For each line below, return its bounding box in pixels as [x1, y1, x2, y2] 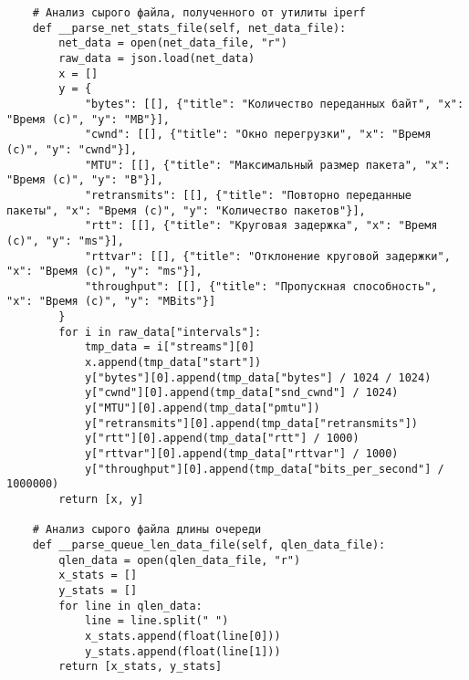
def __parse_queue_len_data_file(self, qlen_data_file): [32, 538, 386, 551]
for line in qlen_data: [58, 599, 203, 612]
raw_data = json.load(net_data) [58, 51, 255, 65]
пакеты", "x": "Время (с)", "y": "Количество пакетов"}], [6, 204, 366, 217]
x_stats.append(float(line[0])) [84, 629, 281, 643]
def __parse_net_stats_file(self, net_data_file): [32, 21, 347, 35]
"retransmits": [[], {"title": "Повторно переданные [84, 188, 412, 202]
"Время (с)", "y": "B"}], [6, 173, 163, 187]
